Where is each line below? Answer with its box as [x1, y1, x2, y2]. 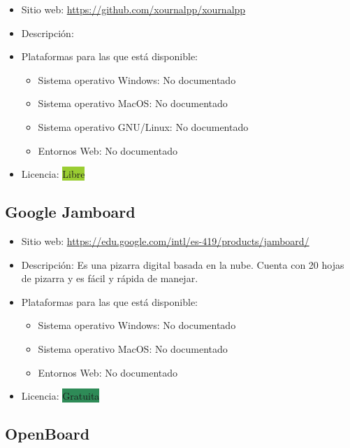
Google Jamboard [5, 201, 136, 223]
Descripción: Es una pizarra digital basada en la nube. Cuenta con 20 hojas [21, 257, 344, 272]
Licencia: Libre [21, 167, 85, 181]
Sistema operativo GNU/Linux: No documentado [38, 119, 249, 134]
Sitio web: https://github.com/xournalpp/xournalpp [21, 2, 246, 16]
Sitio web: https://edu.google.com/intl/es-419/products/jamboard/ [21, 233, 309, 248]
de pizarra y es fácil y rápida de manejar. [21, 271, 198, 286]
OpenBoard [5, 423, 90, 444]
